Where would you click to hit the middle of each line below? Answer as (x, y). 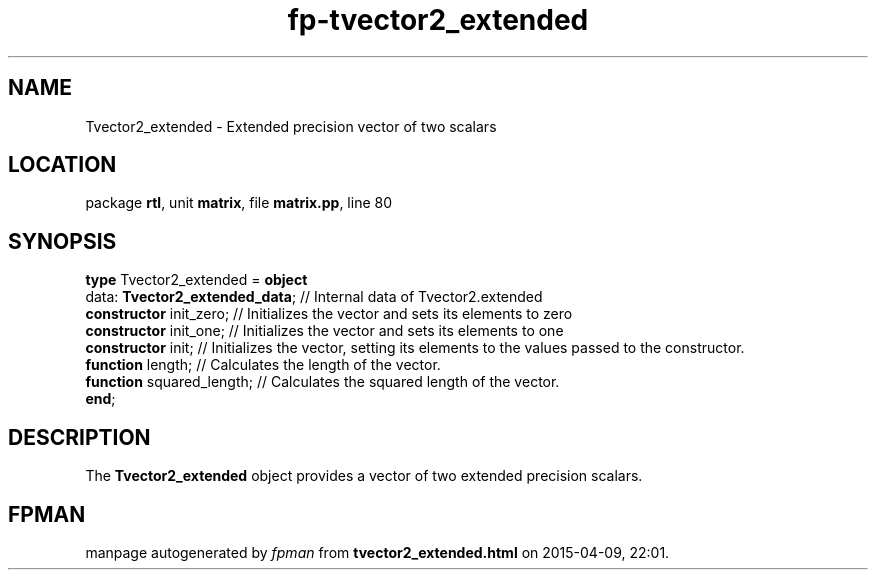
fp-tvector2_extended (438, 20)
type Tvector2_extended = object (196, 280)
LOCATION (62, 165)
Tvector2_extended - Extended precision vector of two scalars (291, 126)
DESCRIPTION (79, 437)
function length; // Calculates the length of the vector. (263, 365)
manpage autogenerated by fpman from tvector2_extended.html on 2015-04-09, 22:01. (377, 552)
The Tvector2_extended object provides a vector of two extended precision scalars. (364, 476)
